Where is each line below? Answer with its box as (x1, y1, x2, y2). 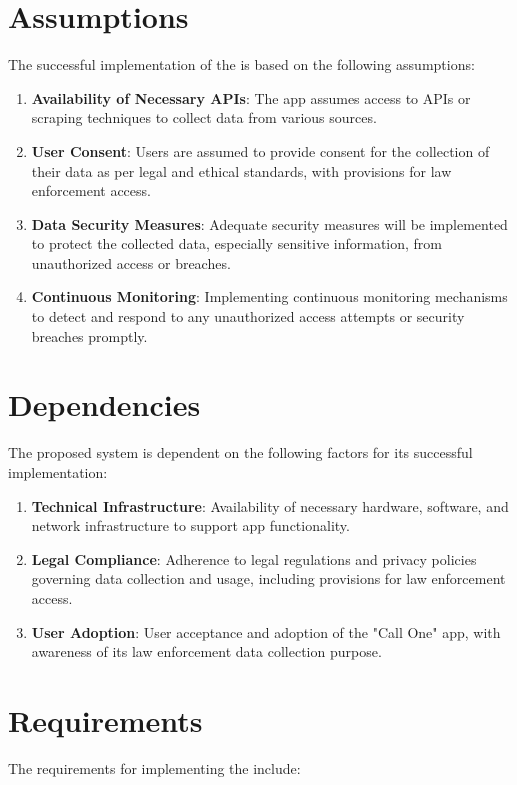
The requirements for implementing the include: (8, 757, 301, 778)
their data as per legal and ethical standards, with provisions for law (31, 160, 452, 181)
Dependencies (8, 384, 201, 425)
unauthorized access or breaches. (31, 252, 231, 273)
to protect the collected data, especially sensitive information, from (31, 233, 443, 254)
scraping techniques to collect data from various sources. (31, 107, 377, 128)
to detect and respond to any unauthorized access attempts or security (31, 306, 465, 327)
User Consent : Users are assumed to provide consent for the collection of (31, 140, 490, 161)
